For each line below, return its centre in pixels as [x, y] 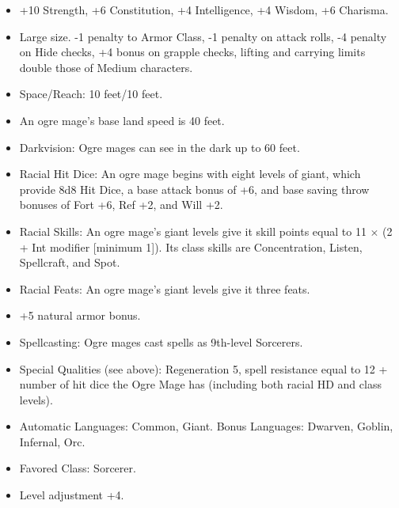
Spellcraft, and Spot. [70, 262]
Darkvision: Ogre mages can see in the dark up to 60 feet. [160, 147]
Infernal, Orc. [52, 441]
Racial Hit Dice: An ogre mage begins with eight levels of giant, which [190, 174]
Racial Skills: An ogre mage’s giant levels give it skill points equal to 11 [193, 231]
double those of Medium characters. [106, 67]
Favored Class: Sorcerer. [78, 468]
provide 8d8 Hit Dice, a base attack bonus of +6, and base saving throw [194, 189]
